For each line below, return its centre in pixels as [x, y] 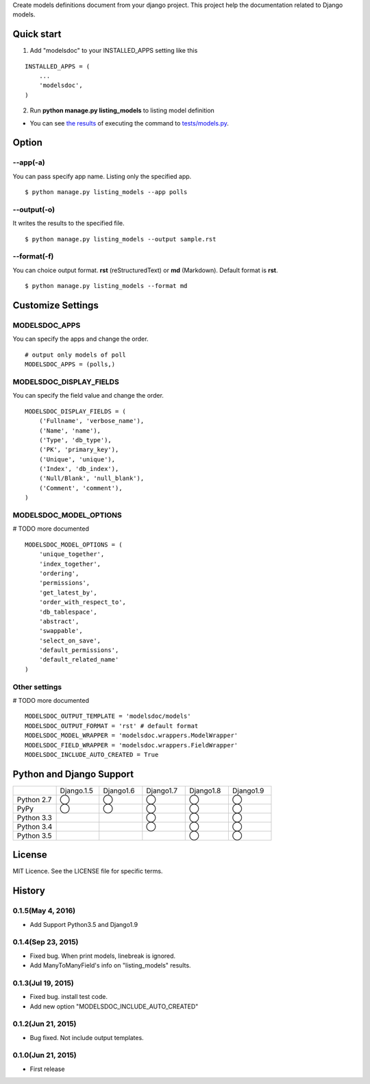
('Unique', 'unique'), [77, 459]
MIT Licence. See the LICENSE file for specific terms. [88, 871]
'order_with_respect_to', [83, 602]
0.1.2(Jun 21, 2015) [45, 1024]
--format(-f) [33, 256]
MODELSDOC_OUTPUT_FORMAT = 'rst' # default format [112, 726]
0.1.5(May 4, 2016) [44, 911]
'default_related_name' [79, 660]
